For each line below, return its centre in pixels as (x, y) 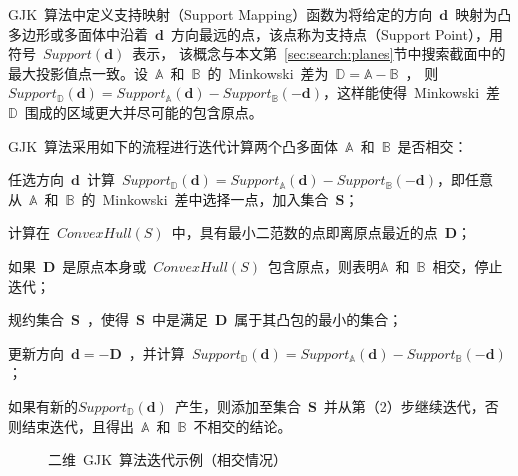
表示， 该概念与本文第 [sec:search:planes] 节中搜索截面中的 (319, 53)
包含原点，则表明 (324, 265)
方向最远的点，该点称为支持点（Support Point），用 (336, 33)
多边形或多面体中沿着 (78, 33)
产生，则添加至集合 (237, 405)
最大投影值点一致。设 (78, 72)
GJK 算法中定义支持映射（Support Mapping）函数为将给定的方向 (220, 14)
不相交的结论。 (242, 425)
